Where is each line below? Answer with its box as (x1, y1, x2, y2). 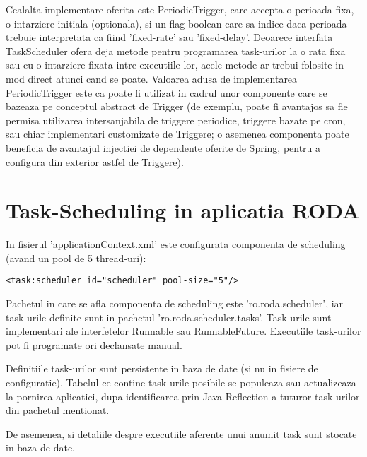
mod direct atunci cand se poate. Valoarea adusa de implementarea (6, 71, 298, 85)
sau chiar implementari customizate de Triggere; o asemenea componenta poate (6, 126, 349, 141)
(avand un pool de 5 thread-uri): (6, 250, 146, 265)
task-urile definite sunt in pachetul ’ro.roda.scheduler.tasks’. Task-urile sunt (6, 309, 332, 324)
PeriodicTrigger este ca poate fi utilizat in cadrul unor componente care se (6, 85, 327, 100)
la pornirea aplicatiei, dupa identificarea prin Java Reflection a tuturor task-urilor (6, 388, 360, 403)
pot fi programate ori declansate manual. (6, 337, 182, 352)
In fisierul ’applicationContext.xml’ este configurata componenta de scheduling (6, 237, 346, 251)
